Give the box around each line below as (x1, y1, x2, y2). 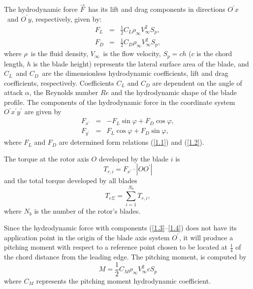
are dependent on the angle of (152, 77, 242, 88)
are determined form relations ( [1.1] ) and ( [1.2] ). (59, 137, 204, 147)
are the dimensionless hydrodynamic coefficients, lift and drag (42, 68, 228, 78)
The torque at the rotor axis (4, 153, 89, 163)
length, (4, 58, 25, 68)
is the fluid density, (31, 48, 89, 59)
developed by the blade (98, 153, 169, 163)
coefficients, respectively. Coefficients (4, 77, 114, 88)
